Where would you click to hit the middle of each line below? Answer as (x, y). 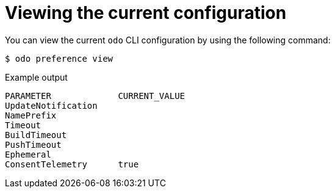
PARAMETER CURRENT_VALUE (95, 96)
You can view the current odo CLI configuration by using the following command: (168, 40)
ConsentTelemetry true (72, 164)
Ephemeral (28, 154)
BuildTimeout (36, 135)
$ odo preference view (59, 58)
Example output (36, 77)
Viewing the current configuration (146, 13)
